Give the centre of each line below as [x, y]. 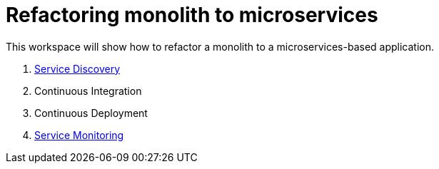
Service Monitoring [79, 135]
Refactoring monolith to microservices [192, 15]
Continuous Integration [88, 91]
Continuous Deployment [91, 113]
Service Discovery [77, 68]
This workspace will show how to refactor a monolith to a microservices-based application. [220, 46]
